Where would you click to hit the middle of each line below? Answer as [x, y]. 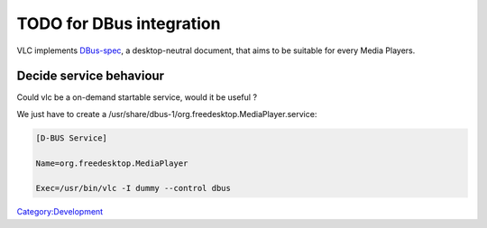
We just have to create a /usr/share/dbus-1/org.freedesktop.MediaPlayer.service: [167, 114]
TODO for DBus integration [119, 23]
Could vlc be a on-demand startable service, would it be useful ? [137, 97]
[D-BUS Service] [72, 138]
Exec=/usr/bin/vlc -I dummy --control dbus [133, 188]
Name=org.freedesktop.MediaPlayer [112, 163]
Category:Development [60, 212]
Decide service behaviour [91, 76]
